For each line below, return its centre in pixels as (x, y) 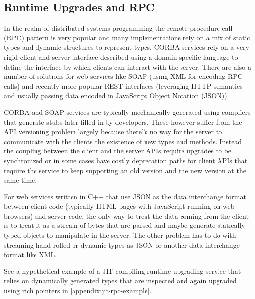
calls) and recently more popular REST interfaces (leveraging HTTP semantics (123, 86)
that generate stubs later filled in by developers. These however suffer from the (123, 122)
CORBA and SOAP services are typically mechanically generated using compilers (127, 112)
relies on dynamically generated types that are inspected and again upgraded (120, 280)
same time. (20, 180)
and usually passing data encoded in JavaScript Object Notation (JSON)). (117, 95)
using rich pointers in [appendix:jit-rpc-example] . (78, 290)
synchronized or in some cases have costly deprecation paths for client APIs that (126, 160)
